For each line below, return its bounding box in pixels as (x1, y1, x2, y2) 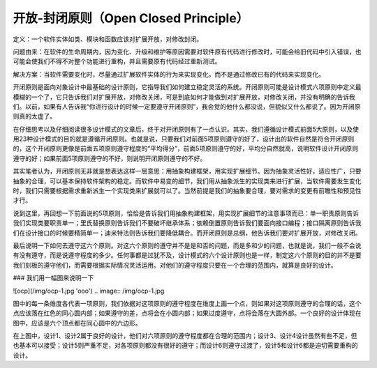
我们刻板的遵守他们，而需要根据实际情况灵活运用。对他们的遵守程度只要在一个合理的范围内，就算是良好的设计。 (13, 261, 337, 269)
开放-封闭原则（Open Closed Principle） (13, 10, 249, 26)
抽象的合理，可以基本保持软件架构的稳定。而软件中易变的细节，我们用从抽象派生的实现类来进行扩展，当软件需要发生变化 (13, 176, 362, 185)
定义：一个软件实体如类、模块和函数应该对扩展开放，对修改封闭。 (13, 35, 202, 43)
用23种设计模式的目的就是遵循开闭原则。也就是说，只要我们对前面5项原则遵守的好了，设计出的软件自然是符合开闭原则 (13, 135, 355, 143)
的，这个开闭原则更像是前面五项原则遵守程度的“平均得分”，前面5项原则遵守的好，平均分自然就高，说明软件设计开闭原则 (13, 144, 359, 153)
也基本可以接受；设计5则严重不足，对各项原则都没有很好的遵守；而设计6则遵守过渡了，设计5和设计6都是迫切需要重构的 (13, 342, 358, 350)
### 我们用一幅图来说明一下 (13, 274, 94, 282)
